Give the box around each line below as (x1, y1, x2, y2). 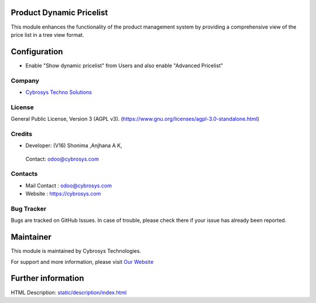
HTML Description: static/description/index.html (11, 289, 127, 296)
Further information (11, 273, 84, 283)
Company (11, 76, 39, 85)
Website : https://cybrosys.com (25, 190, 101, 197)
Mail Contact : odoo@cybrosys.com (25, 182, 112, 189)
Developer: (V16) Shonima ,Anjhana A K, (25, 142, 122, 149)
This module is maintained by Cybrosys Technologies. (11, 248, 142, 255)
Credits (11, 130, 32, 138)
